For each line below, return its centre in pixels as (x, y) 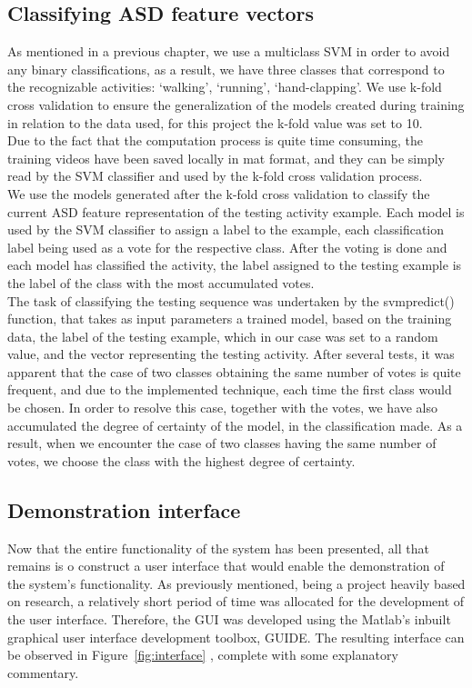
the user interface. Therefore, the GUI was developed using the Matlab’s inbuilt (229, 619)
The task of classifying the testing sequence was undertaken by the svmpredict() (231, 300)
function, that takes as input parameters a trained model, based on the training (230, 319)
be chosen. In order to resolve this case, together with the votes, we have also (223, 408)
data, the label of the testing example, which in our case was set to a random (223, 336)
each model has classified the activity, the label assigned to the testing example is (235, 265)
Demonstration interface (124, 509)
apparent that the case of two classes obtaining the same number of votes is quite (234, 371)
